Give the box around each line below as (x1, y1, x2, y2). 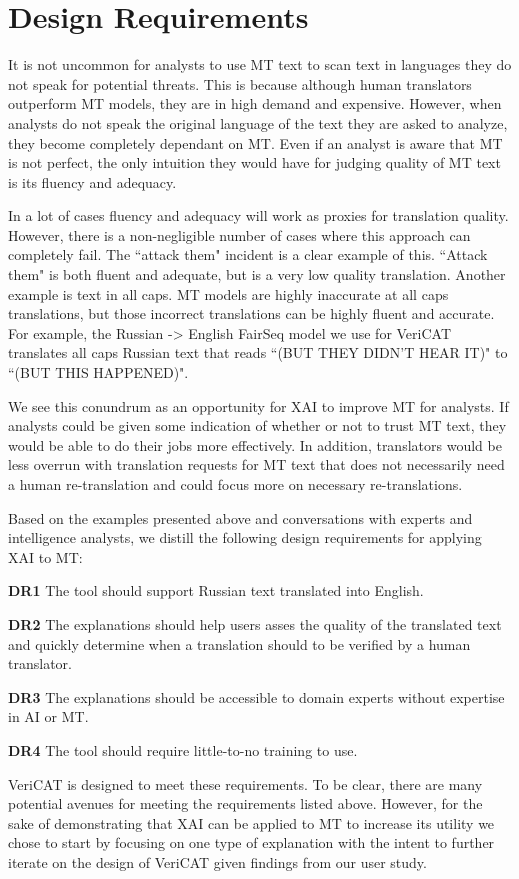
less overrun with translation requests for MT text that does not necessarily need (8, 454, 505, 475)
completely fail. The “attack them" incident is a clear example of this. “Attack (8, 244, 488, 265)
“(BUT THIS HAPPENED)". (8, 362, 189, 383)
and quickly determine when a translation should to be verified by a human (8, 633, 471, 654)
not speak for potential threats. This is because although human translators (8, 73, 472, 94)
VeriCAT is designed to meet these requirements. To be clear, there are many (8, 773, 483, 794)
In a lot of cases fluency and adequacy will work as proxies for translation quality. (8, 205, 509, 226)
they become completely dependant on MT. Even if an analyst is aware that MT (8, 132, 503, 153)
